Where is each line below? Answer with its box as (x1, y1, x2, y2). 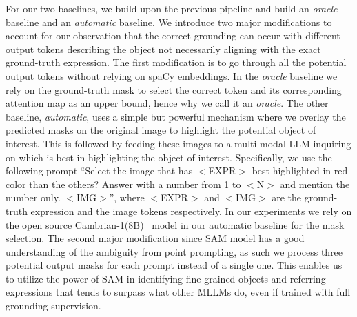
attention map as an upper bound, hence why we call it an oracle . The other (6, 96, 329, 110)
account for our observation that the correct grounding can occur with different (6, 28, 340, 43)
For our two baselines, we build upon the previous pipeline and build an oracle (6, 1, 338, 15)
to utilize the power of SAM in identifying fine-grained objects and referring (6, 271, 326, 285)
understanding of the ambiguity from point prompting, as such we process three (6, 244, 343, 258)
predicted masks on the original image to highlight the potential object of (6, 123, 316, 137)
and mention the (280, 176, 350, 191)
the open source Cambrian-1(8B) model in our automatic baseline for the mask (6, 217, 345, 232)
